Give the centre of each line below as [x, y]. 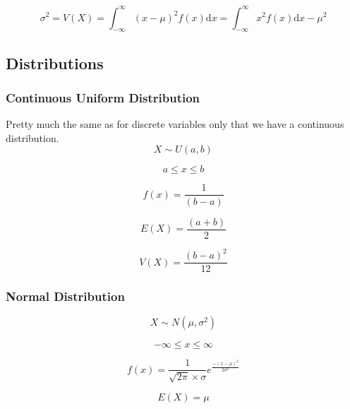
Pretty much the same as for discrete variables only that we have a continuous [175, 124]
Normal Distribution [65, 296]
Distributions [55, 63]
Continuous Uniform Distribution [103, 97]
